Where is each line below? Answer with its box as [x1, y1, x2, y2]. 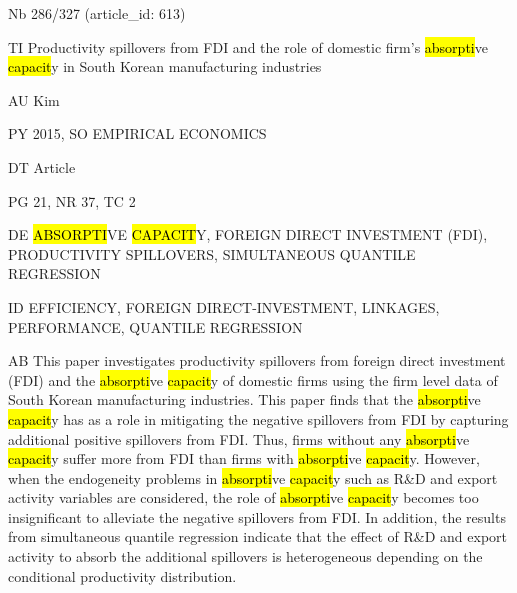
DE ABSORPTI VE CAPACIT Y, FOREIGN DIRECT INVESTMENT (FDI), [8, 224, 488, 245]
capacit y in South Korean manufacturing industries [8, 56, 322, 77]
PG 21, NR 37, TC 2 [8, 190, 136, 211]
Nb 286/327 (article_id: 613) [8, 3, 186, 23]
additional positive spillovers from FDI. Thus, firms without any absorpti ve [8, 428, 470, 449]
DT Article [8, 156, 76, 177]
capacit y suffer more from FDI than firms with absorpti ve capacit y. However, [8, 448, 480, 469]
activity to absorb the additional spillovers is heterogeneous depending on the [8, 546, 483, 567]
